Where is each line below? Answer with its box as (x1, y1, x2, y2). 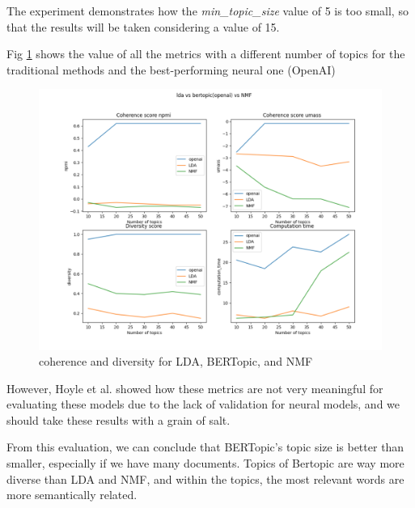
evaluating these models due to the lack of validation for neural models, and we (6, 396, 400, 413)
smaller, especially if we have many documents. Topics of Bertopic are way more (6, 455, 404, 472)
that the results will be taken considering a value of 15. (6, 18, 280, 35)
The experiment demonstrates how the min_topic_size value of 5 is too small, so (6, 2, 409, 19)
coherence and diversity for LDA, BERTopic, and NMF (39, 353, 313, 370)
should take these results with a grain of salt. (6, 411, 231, 428)
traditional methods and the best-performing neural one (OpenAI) (6, 61, 336, 78)
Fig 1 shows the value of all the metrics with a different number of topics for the (6, 45, 405, 62)
